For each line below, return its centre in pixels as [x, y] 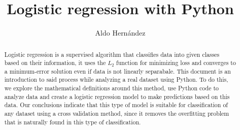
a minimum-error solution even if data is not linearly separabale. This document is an [117, 71]
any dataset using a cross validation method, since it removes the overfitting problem [117, 113]
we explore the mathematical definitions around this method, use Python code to [112, 88]
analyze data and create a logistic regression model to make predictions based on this [117, 96]
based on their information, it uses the [55, 63]
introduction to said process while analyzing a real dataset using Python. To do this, [116, 79]
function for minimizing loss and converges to [176, 63]
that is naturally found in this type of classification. [73, 122]
